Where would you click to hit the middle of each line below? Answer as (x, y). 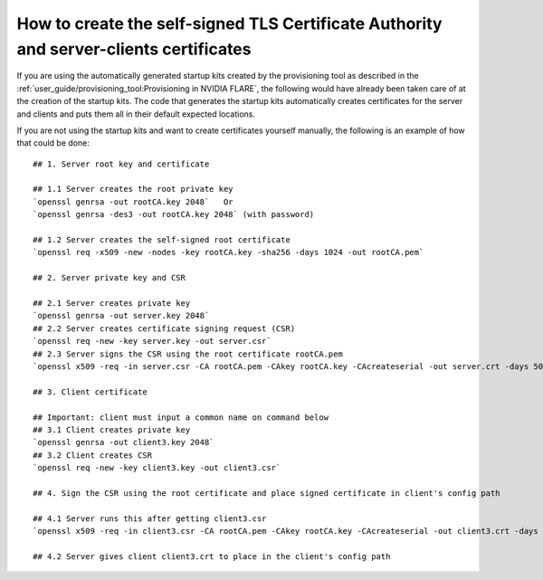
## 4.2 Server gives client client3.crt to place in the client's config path (212, 556)
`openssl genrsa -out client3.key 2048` (124, 442)
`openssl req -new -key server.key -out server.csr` (152, 341)
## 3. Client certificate (90, 392)
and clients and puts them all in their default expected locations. (136, 114)
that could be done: (53, 143)
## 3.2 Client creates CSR (93, 455)
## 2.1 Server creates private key (112, 303)
